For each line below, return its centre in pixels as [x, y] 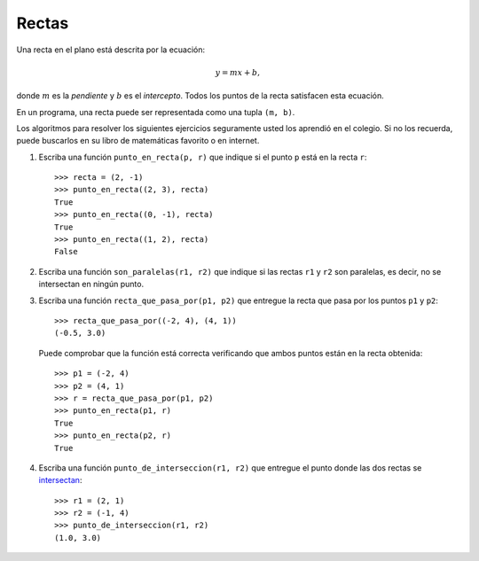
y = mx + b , [238, 72]
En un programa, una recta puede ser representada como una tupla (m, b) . [156, 112]
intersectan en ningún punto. [91, 284]
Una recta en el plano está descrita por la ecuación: [111, 50]
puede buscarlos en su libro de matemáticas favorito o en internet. [138, 141]
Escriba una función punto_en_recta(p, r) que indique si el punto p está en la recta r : [203, 157]
